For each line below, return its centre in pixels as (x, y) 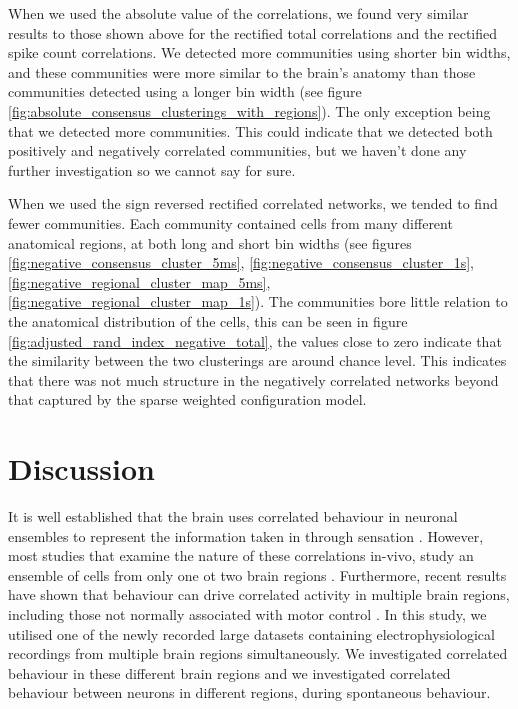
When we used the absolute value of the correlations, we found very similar (238, 13)
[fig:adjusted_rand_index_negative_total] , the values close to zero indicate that (255, 340)
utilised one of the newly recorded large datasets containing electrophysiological (251, 633)
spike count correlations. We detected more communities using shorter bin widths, (259, 52)
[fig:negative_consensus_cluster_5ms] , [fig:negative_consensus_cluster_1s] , (241, 262)
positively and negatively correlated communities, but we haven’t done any (237, 150)
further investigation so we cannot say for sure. (152, 169)
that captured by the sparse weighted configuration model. (187, 399)
